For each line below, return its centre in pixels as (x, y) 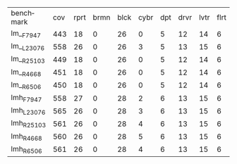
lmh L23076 (28, 111)
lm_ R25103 (28, 60)
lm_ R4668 (26, 72)
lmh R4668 (26, 137)
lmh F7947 (26, 98)
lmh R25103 (29, 124)
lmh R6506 (26, 149)
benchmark (23, 18)
